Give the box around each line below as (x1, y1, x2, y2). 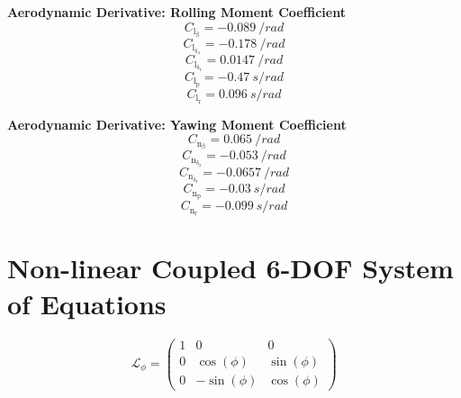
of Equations (7, 285, 167, 321)
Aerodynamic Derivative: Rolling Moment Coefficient (7, 3, 346, 21)
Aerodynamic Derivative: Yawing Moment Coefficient (7, 114, 347, 133)
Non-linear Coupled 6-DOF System (7, 249, 454, 286)
